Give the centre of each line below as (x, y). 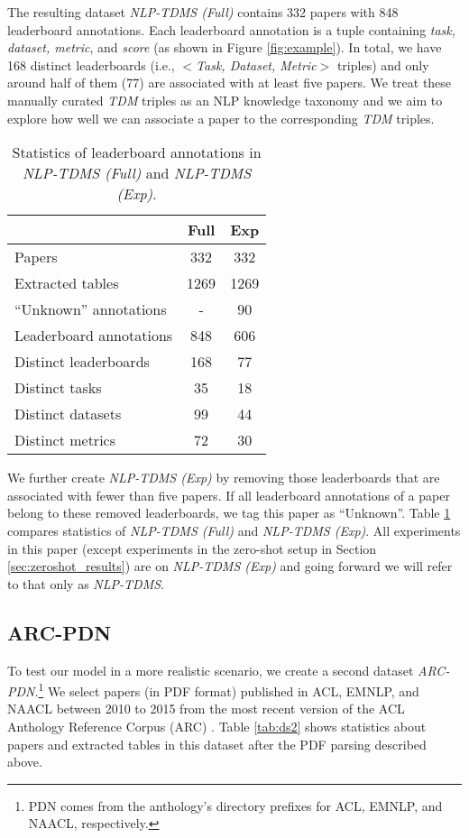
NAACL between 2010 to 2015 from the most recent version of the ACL (206, 709)
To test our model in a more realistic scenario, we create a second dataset (211, 670)
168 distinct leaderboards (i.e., (91, 64)
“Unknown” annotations (91, 309)
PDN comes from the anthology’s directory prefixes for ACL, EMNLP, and (235, 805)
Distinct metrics (65, 440)
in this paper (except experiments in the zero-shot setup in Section (192, 548)
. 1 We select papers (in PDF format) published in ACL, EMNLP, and (227, 690)
